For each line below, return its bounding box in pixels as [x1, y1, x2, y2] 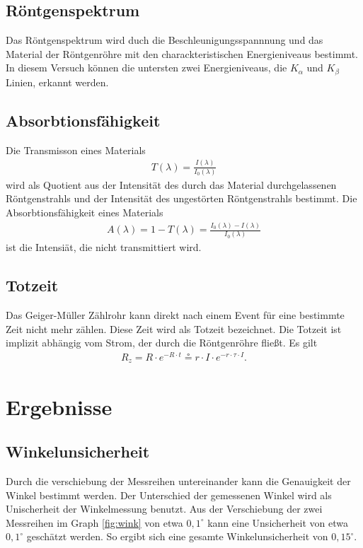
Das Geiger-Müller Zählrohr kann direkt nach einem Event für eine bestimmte [6, 308, 345, 322]
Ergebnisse [6, 392, 113, 421]
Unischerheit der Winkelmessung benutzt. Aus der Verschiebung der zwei [6, 501, 323, 516]
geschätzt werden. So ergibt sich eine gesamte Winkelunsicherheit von [26, 529, 328, 544]
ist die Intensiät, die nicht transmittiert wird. [6, 240, 202, 255]
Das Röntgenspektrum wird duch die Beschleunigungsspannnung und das [6, 33, 323, 47]
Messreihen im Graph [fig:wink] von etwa [6, 515, 183, 530]
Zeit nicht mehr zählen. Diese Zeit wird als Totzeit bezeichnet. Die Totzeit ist [6, 321, 342, 336]
